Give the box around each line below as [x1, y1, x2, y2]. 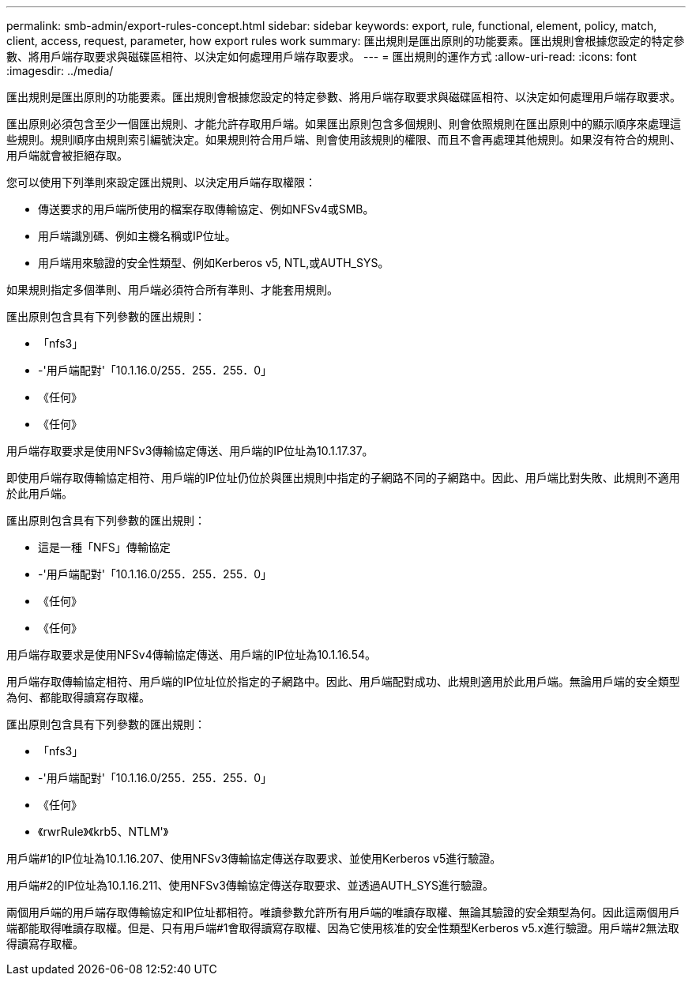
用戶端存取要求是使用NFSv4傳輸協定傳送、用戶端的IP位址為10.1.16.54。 [6, 648, 377, 661]
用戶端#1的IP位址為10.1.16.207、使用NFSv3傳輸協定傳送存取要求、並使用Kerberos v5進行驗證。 [6, 852, 502, 865]
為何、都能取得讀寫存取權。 [6, 690, 150, 704]
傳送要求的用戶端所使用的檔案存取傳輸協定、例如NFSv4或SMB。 [38, 202, 374, 216]
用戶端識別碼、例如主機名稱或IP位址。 [38, 229, 236, 243]
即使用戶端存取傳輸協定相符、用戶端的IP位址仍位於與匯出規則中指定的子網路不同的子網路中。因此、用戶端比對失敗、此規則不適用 [6, 471, 680, 484]
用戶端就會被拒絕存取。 [6, 149, 128, 162]
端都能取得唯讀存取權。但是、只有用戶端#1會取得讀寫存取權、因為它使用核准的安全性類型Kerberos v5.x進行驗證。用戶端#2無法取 [6, 921, 679, 935]
